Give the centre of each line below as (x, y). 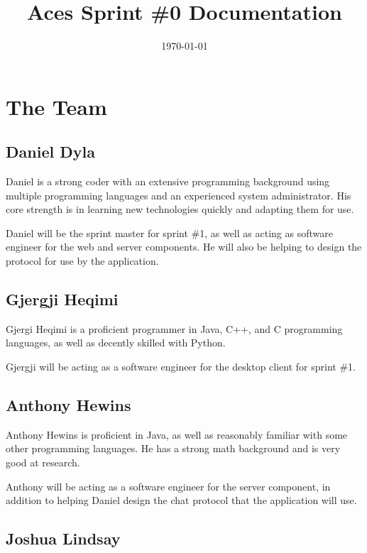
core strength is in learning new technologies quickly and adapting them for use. (180, 209)
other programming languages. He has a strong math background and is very (173, 448)
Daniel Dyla (50, 152)
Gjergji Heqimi (62, 299)
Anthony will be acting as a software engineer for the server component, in (168, 486)
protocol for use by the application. (82, 261)
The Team (56, 106)
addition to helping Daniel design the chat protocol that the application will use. (181, 500)
